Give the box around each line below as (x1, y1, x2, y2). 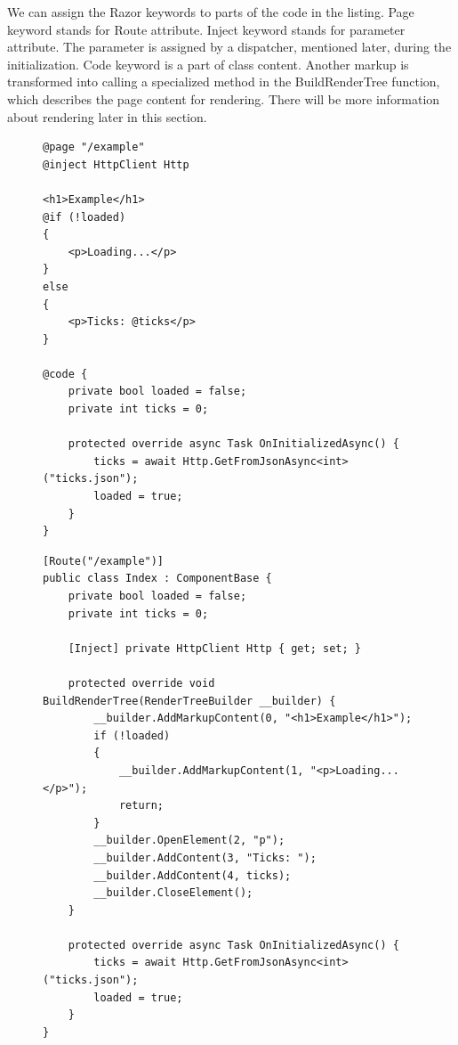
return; (118, 799, 165, 812)
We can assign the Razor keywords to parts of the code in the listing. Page (7, 3, 414, 20)
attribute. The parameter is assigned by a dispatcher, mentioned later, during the (7, 37, 452, 56)
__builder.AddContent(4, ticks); (93, 869, 292, 882)
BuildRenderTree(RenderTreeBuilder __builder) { (43, 694, 336, 707)
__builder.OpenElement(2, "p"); (93, 834, 285, 847)
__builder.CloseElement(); (93, 886, 253, 900)
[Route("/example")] (43, 554, 165, 567)
